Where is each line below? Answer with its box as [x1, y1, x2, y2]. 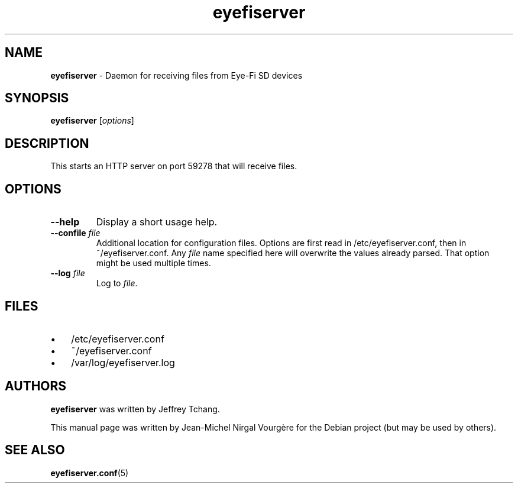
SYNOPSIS [5, 91, 69, 106]
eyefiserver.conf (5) [50, 467, 129, 478]
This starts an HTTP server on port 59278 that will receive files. [50, 161, 297, 172]
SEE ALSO [5, 442, 65, 458]
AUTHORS [5, 379, 67, 394]
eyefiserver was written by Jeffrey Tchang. [50, 403, 220, 414]
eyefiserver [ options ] [50, 115, 134, 126]
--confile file [50, 228, 101, 238]
